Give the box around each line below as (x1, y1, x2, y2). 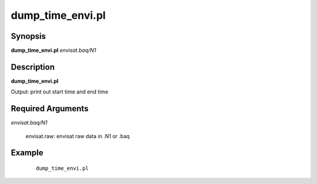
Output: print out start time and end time (11, 88, 109, 95)
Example (11, 148, 43, 158)
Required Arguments (11, 103, 89, 114)
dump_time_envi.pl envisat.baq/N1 (11, 47, 96, 54)
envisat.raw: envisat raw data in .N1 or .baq (25, 132, 130, 139)
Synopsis (11, 31, 46, 41)
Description (11, 62, 55, 72)
